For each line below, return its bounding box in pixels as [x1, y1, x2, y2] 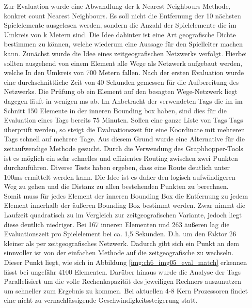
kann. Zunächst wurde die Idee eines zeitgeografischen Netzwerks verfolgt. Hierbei [4, 48, 247, 58]
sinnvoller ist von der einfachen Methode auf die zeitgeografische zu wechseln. [4, 247, 234, 258]
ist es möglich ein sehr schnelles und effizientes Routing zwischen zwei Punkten [4, 153, 238, 163]
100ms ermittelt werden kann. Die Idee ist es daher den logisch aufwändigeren [4, 171, 236, 182]
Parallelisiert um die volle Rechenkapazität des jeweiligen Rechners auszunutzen [4, 276, 241, 286]
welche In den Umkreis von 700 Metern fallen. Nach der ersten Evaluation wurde [4, 67, 244, 77]
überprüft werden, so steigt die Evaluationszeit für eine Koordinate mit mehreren [4, 124, 245, 134]
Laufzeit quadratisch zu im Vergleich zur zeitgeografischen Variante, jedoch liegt [4, 210, 242, 220]
